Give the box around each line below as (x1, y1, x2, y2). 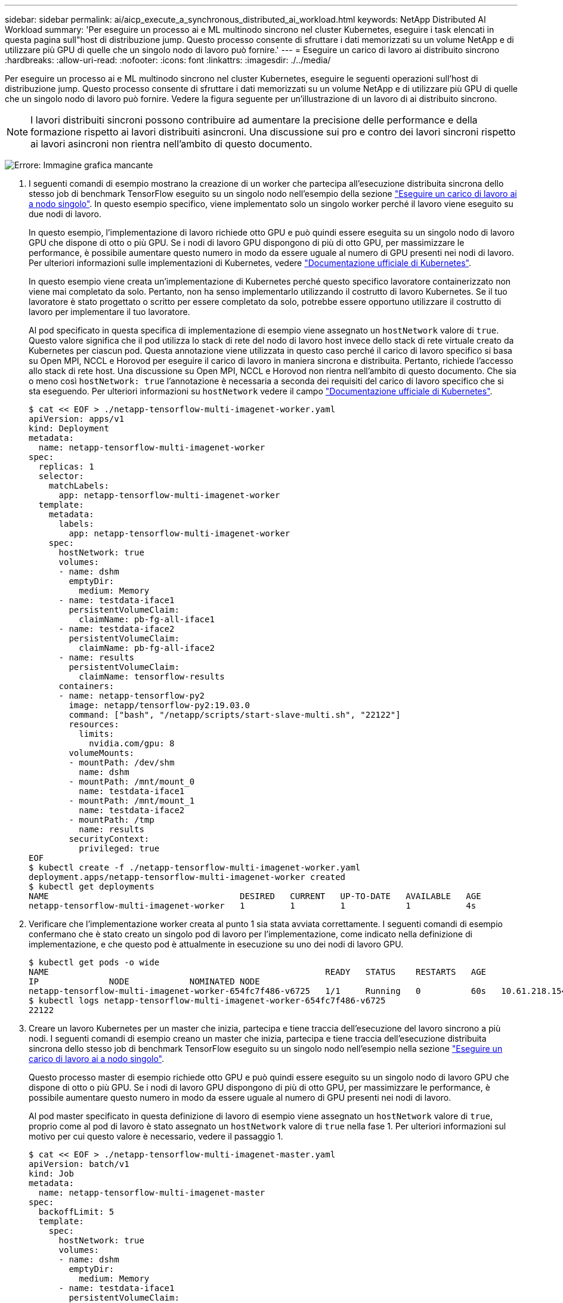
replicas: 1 (38, 462, 94, 471)
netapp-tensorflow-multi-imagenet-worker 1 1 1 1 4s (29, 901, 477, 910)
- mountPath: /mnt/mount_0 (69, 777, 195, 786)
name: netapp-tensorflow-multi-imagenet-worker (38, 443, 265, 452)
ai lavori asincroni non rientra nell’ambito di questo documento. (30, 138, 313, 150)
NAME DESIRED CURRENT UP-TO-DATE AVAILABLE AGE (29, 891, 481, 901)
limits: (79, 729, 115, 739)
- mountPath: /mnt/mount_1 (69, 796, 195, 805)
